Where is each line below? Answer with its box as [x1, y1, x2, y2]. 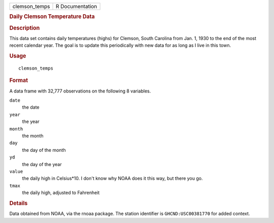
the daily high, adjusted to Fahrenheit [22, 189, 100, 196]
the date [22, 104, 40, 110]
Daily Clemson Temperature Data [9, 13, 95, 20]
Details [9, 200, 28, 207]
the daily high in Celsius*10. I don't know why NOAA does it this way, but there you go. [22, 175, 203, 181]
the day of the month [22, 147, 66, 153]
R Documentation [56, 3, 97, 10]
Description [9, 24, 40, 31]
